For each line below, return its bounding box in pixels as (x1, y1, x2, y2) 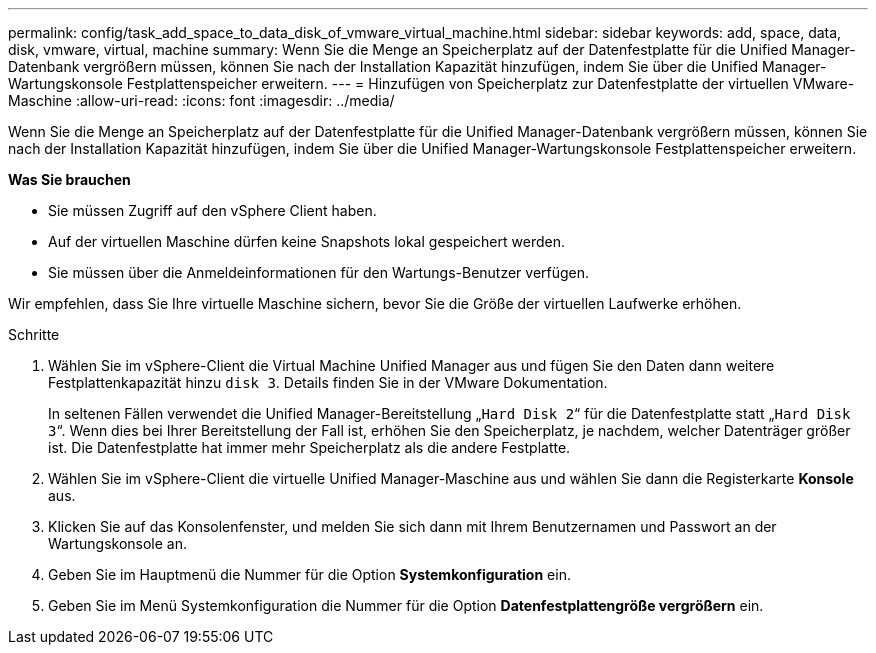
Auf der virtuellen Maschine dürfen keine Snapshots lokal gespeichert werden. (48, 233, 565, 250)
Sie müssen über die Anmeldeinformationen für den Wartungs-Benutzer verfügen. (48, 264, 590, 281)
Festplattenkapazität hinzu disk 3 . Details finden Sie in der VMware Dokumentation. (48, 374, 608, 391)
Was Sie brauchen (8, 171, 131, 188)
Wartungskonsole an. (48, 535, 188, 552)
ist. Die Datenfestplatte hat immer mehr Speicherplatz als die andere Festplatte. (48, 439, 571, 456)
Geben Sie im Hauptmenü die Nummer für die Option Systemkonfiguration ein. (48, 566, 571, 583)
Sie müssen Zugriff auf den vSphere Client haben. (48, 202, 377, 219)
